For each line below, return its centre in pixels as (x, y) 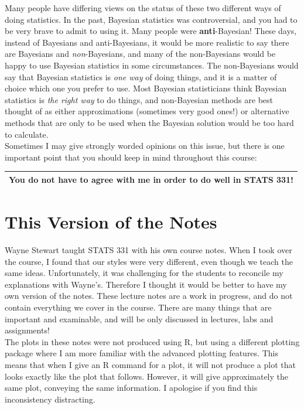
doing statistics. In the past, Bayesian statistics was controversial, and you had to (151, 19)
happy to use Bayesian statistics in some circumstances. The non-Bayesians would (152, 65)
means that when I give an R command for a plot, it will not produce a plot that (150, 364)
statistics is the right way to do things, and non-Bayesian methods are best (139, 99)
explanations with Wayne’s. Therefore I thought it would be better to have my (146, 284)
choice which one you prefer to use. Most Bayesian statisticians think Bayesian (146, 88)
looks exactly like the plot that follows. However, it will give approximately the (146, 376)
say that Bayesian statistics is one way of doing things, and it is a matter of (141, 76)
